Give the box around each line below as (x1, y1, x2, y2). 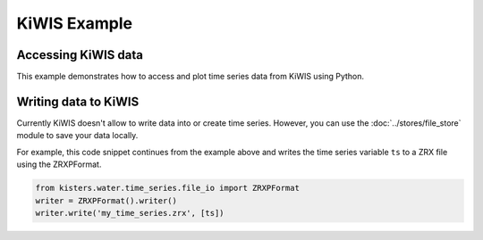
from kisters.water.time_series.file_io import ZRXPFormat (35, 183, 300, 194)
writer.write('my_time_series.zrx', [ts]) (35, 208, 225, 218)
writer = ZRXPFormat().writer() (35, 195, 178, 205)
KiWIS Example (16, 13, 133, 33)
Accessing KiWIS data (16, 47, 143, 62)
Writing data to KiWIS (16, 94, 140, 109)
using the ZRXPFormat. (16, 159, 102, 170)
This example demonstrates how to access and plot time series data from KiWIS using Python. (16, 71, 365, 82)
